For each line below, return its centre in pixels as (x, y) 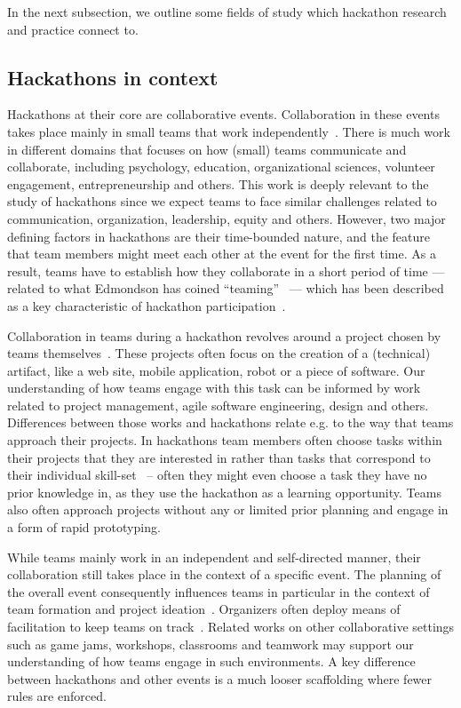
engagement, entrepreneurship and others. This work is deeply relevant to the (218, 183)
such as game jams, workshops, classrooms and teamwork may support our (211, 644)
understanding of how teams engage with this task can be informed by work (214, 388)
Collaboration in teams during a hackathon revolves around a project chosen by (224, 335)
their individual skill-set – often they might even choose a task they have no (217, 475)
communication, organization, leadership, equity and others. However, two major (227, 218)
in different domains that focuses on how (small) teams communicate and (207, 149)
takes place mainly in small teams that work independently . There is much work (229, 131)
